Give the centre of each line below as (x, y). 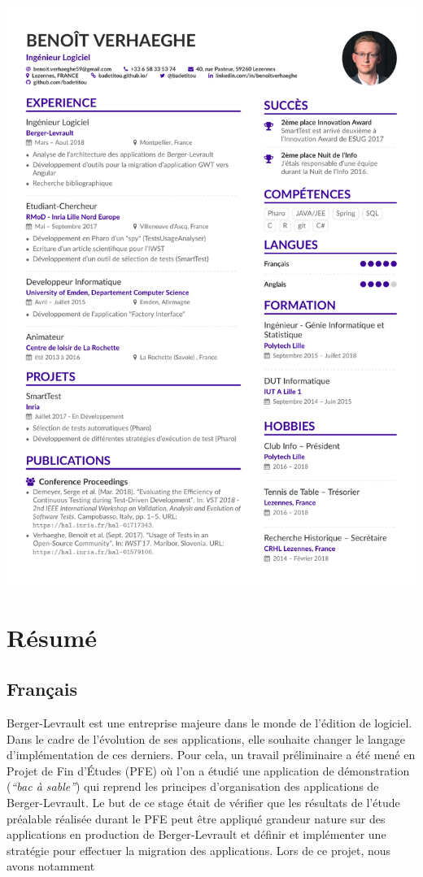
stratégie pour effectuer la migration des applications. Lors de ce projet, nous (199, 850)
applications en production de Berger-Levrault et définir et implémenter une (196, 834)
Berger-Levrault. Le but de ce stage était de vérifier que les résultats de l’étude (203, 802)
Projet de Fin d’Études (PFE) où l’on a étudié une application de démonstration (208, 770)
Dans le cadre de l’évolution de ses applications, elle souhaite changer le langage (206, 738)
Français (42, 689)
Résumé (52, 637)
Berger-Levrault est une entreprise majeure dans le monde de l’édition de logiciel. (209, 723)
